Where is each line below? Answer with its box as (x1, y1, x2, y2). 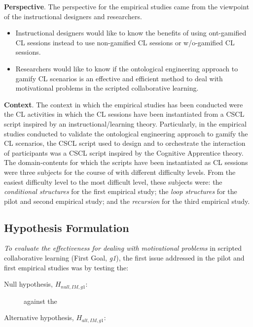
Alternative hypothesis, (4, 312, 74, 323)
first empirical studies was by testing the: (4, 262, 129, 272)
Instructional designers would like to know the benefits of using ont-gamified (15, 28, 247, 38)
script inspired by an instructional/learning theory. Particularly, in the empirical (4, 118, 247, 129)
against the (24, 295, 57, 306)
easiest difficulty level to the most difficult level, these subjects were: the (4, 176, 222, 187)
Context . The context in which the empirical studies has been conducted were (4, 99, 243, 109)
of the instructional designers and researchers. (4, 11, 142, 21)
